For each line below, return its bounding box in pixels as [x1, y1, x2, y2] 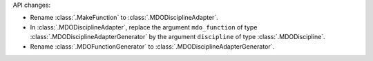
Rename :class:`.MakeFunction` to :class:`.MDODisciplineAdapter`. [30, 14, 219, 22]
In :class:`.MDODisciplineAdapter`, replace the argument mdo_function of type [30, 23, 258, 31]
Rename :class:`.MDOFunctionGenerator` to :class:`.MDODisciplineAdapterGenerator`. [30, 42, 275, 51]
